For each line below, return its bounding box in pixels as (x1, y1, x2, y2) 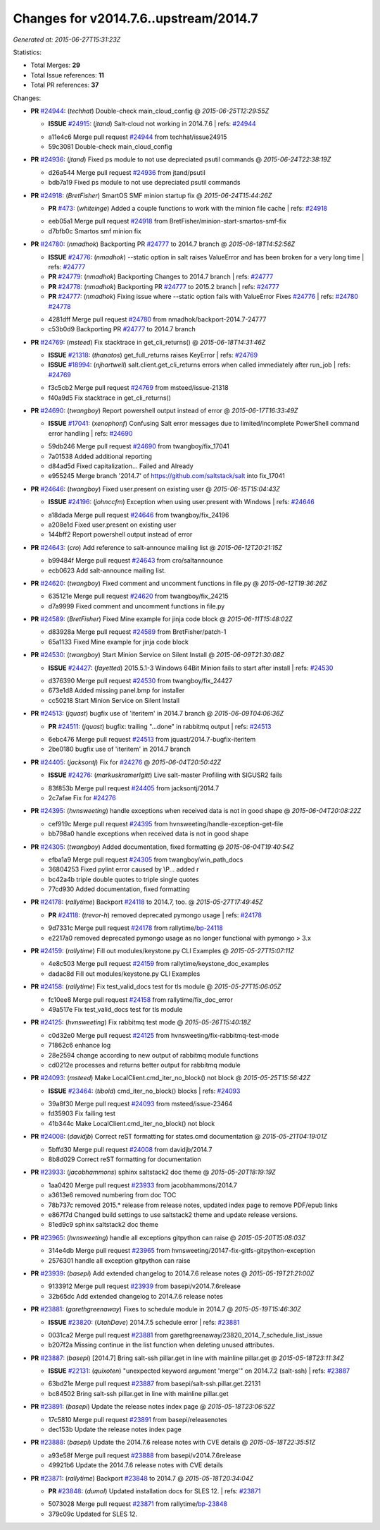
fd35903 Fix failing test (48, 1109, 115, 1118)
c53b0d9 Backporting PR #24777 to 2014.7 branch (48, 325, 196, 333)
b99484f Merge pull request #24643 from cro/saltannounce (48, 556, 223, 565)
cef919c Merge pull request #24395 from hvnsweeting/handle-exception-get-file (48, 819, 284, 828)
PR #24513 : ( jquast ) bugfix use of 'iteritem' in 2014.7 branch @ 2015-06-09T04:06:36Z (30, 709, 284, 718)
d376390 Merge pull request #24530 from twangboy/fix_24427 (48, 677, 232, 685)
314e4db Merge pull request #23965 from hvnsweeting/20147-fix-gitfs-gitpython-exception (48, 1247, 316, 1255)
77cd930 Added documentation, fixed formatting (48, 885, 190, 893)
